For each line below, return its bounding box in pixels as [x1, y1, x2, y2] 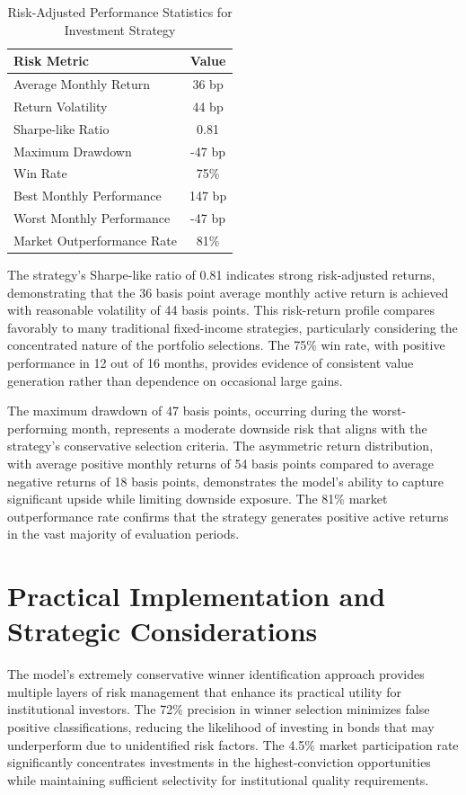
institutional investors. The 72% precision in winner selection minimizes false [7, 700, 430, 719]
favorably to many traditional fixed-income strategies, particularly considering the [7, 317, 458, 336]
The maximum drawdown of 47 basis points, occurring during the [7, 401, 368, 420]
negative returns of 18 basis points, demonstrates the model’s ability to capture [7, 471, 444, 490]
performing [7, 418, 67, 437]
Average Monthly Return [13, 75, 150, 94]
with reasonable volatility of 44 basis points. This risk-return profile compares [7, 300, 435, 319]
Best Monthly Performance [13, 186, 162, 205]
